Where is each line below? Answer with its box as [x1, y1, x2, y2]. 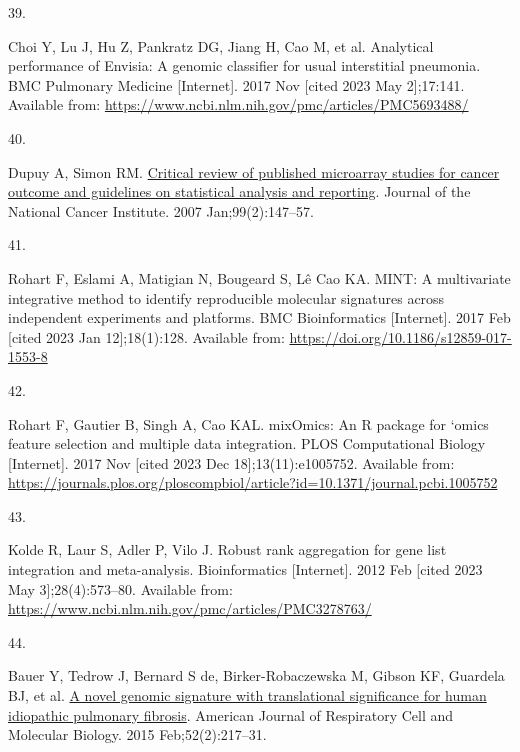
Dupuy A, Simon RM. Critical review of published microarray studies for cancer [8, 161, 500, 182]
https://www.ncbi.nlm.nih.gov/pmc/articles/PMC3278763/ [8, 598, 372, 619]
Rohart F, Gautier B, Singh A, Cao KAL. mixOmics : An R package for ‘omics [8, 413, 489, 434]
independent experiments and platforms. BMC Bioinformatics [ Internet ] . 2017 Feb [8, 307, 511, 328]
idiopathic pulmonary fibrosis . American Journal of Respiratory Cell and [8, 704, 454, 725]
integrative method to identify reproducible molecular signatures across [8, 287, 445, 308]
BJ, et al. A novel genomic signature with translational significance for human [8, 685, 487, 706]
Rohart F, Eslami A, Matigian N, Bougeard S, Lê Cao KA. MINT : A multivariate [8, 267, 511, 288]
